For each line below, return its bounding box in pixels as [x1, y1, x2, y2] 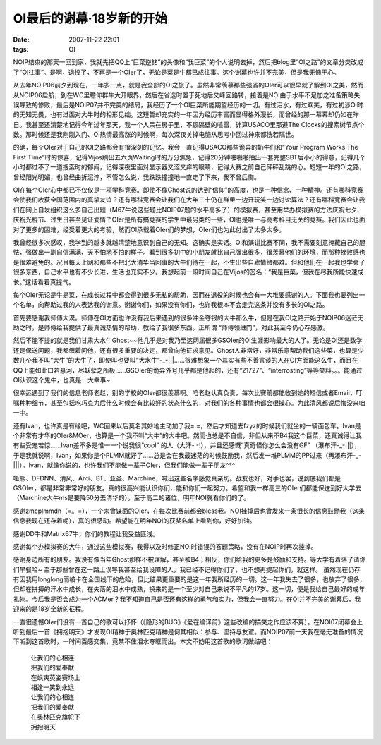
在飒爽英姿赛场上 [30, 673, 80, 682]
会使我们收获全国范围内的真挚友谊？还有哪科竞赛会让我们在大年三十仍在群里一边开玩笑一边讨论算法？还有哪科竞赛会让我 [13, 195, 365, 204]
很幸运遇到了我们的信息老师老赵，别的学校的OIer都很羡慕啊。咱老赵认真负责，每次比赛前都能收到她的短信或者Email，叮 [13, 389, 363, 397]
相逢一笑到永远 [30, 683, 74, 691]
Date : [13, 35, 30, 44]
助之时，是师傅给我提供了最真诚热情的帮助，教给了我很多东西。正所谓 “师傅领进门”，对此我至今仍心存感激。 [13, 323, 329, 332]
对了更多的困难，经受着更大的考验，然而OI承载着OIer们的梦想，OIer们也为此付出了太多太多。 [13, 225, 286, 234]
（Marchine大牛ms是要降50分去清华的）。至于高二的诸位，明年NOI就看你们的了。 [13, 494, 250, 502]
